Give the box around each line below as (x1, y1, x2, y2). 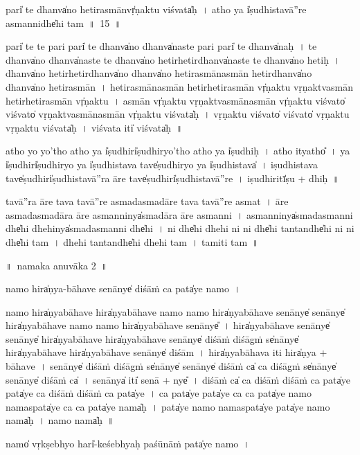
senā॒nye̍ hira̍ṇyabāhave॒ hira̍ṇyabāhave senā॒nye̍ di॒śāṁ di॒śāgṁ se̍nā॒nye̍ (6, 331, 299, 346)
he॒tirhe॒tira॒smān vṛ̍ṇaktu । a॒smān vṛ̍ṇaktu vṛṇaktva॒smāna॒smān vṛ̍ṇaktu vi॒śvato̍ (6, 93, 345, 107)
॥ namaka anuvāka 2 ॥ (6, 258, 108, 272)
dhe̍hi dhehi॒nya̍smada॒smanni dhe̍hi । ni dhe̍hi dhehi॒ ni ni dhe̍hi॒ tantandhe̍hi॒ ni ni (6, 221, 354, 235)
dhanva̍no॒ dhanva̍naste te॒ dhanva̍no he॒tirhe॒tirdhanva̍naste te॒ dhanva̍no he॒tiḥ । (6, 52, 341, 66)
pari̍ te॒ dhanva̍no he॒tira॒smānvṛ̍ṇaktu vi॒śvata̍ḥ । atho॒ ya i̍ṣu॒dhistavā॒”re (6, 2, 307, 16)
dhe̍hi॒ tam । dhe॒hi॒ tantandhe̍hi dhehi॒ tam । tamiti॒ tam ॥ (6, 234, 259, 249)
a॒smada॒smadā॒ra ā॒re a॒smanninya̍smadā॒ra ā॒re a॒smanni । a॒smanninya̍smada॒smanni (6, 207, 353, 222)
